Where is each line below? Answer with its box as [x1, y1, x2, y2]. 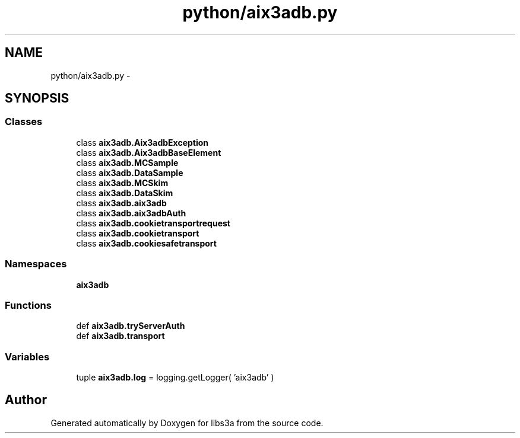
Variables [5, 350, 50, 363]
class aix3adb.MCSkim [76, 177, 169, 188]
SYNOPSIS [5, 91, 69, 106]
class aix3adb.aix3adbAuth [76, 207, 186, 218]
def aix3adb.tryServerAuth [76, 321, 185, 331]
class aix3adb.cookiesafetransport [76, 238, 217, 248]
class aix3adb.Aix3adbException [76, 137, 209, 148]
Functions [5, 299, 52, 311]
